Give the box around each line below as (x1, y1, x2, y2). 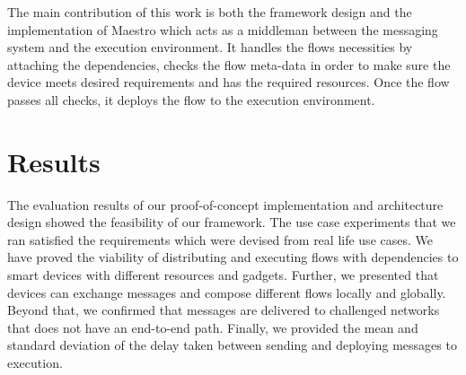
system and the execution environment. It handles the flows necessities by (7, 38, 413, 57)
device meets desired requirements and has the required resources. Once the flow (7, 73, 450, 92)
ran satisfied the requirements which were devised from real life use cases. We (7, 230, 433, 249)
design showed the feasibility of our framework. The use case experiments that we (7, 213, 456, 231)
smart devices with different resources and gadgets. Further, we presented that (7, 266, 439, 284)
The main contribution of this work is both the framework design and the (7, 3, 412, 21)
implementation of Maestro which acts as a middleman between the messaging (7, 20, 438, 39)
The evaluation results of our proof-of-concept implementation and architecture (7, 195, 444, 214)
